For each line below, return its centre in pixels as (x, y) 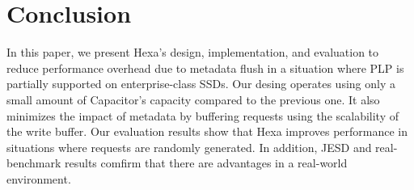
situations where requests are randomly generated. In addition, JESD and (189, 147)
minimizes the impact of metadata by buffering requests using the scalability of (203, 115)
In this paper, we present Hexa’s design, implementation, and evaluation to (193, 52)
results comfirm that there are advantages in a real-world (206, 163)
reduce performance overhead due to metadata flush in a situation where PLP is (205, 68)
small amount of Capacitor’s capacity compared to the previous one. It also (193, 99)
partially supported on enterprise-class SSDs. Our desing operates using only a (201, 84)
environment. (39, 178)
